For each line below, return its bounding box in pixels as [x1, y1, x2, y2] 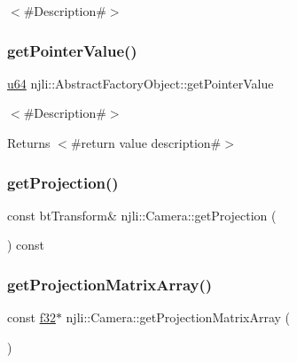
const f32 [7, 308, 56, 327]
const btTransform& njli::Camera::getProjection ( [7, 205, 277, 224]
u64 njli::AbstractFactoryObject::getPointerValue [7, 73, 274, 92]
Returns [7, 134, 51, 151]
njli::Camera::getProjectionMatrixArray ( [66, 308, 291, 327]
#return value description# [70, 134, 222, 151]
